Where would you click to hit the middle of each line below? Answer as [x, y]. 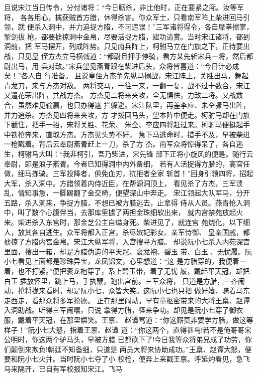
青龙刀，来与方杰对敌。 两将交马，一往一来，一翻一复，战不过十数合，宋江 [127, 85]
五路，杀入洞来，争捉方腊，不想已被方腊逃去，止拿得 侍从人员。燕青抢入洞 [127, 202]
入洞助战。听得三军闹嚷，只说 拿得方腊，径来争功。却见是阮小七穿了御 [120, 310]
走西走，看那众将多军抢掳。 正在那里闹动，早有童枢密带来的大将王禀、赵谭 [127, 300]
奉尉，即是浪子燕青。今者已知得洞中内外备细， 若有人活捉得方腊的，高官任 [127, 163]
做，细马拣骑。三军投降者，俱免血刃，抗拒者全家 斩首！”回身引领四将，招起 [129, 173]
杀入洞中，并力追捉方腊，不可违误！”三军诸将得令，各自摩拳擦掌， [144, 27]
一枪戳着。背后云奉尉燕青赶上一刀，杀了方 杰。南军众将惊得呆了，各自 [120, 144]
